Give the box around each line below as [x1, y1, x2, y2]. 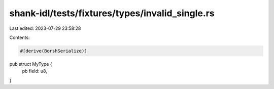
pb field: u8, [22, 68, 48, 74]
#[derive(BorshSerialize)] [20, 48, 87, 54]
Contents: [9, 34, 30, 40]
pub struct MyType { [9, 61, 53, 67]
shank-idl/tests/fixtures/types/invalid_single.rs [9, 8, 215, 19]
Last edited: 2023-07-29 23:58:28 [9, 25, 81, 31]
